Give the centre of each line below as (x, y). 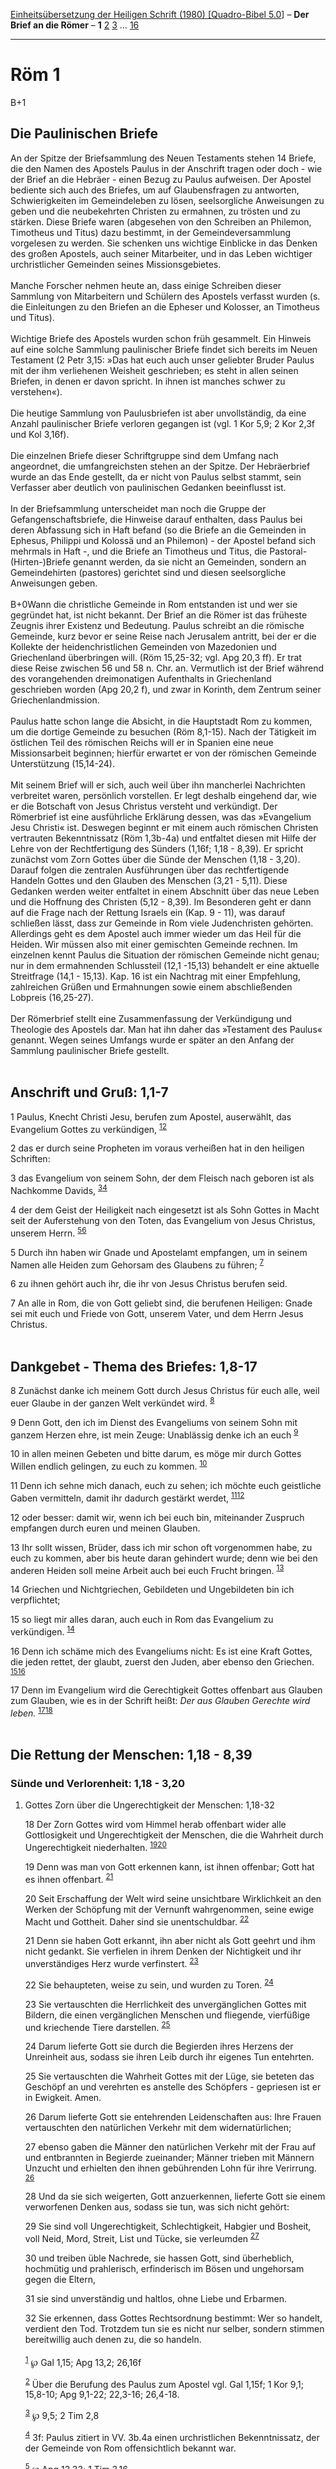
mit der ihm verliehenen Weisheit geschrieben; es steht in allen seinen (154, 370)
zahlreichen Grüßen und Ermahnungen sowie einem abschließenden (151, 986)
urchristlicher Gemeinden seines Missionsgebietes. (116, 264)
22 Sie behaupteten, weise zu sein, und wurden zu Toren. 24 (149, 1984)
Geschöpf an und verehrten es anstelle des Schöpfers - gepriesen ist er (173, 2087)
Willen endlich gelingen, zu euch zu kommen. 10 (109, 1465)
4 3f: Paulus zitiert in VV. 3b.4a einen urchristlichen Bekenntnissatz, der (172, 2436)
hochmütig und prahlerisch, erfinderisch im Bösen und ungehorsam (164, 2268)
